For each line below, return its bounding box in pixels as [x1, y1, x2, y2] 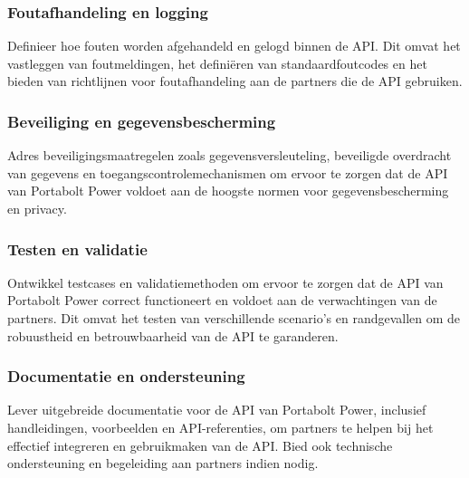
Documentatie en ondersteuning [7, 365, 245, 387]
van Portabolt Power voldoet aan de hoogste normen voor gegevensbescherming [7, 181, 449, 200]
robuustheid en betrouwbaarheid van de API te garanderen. [7, 326, 339, 345]
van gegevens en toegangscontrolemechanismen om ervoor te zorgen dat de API [7, 163, 448, 182]
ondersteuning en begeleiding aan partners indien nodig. [7, 454, 319, 473]
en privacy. [7, 199, 67, 217]
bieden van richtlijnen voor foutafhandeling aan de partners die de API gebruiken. [7, 72, 463, 91]
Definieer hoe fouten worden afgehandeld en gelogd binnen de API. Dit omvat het [7, 36, 461, 55]
